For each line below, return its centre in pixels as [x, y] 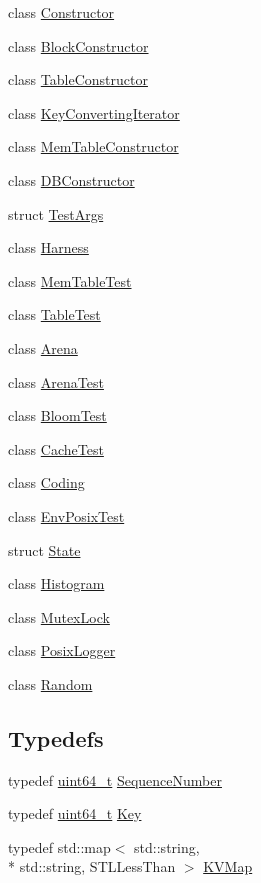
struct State [44, 549]
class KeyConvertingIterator [94, 112]
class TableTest [54, 314]
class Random [50, 683]
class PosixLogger [62, 650]
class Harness [48, 247]
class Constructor [61, 12]
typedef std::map [59, 846]
